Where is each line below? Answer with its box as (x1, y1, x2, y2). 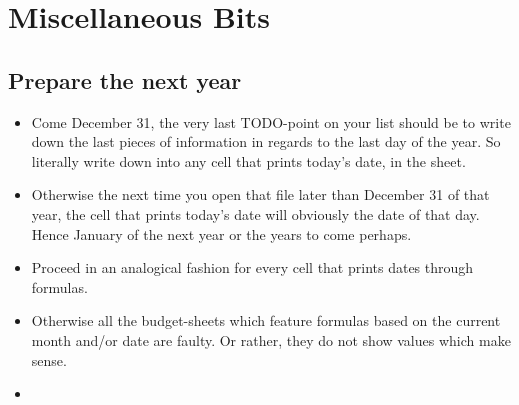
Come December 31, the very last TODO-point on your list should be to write (31, 111, 511, 132)
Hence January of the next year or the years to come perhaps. (31, 223, 412, 244)
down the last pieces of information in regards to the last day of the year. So (31, 131, 501, 152)
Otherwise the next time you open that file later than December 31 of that (31, 184, 490, 205)
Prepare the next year (8, 64, 242, 95)
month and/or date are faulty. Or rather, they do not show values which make (31, 329, 511, 350)
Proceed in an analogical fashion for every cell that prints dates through (31, 257, 474, 278)
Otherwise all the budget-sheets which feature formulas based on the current (31, 310, 501, 331)
